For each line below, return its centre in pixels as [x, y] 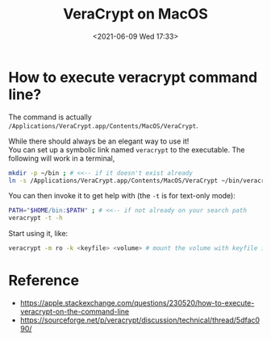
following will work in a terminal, [62, 158]
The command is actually [50, 117]
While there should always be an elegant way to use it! [99, 141]
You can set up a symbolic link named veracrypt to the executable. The [127, 149]
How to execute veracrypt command [133, 77]
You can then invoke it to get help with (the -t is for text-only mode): [122, 196]
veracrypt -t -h [35, 218]
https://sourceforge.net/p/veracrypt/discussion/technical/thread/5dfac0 [140, 320]
